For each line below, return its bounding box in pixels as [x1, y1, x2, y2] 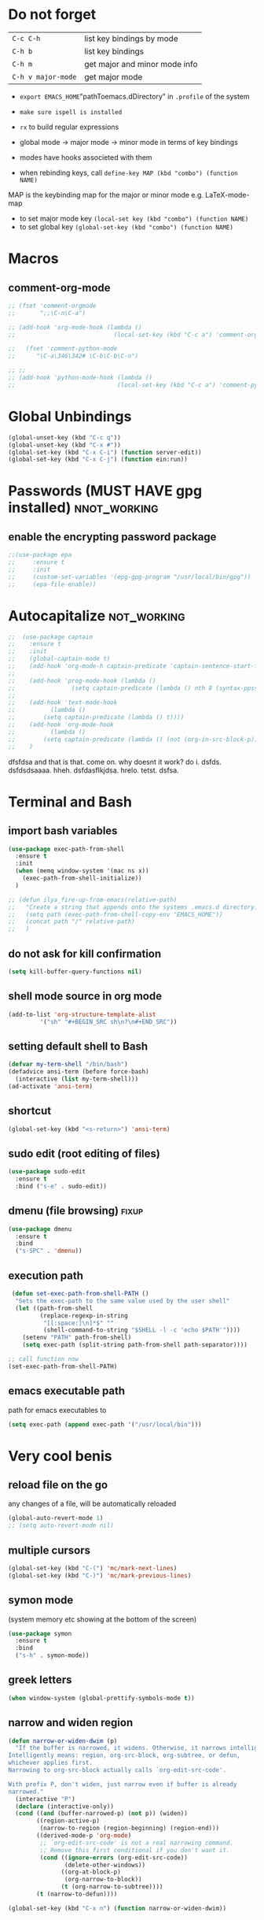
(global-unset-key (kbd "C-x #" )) [8, 441, 122, 449]
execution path [8, 1269, 84, 1282]
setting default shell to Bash [8, 1040, 148, 1053]
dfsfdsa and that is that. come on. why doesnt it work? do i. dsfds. [8, 757, 222, 766]
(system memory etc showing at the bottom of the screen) [8, 1614, 197, 1624]
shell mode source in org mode [8, 990, 163, 1003]
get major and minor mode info [83, 58, 198, 69]
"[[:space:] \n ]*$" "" [42, 1319, 114, 1327]
